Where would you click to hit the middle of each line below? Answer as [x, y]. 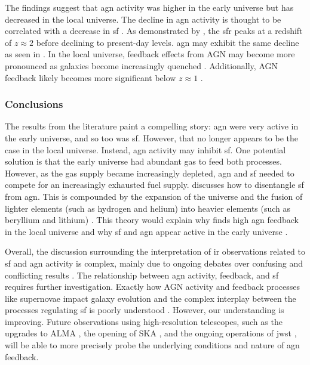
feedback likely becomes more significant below [90, 77]
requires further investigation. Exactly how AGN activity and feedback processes [152, 287]
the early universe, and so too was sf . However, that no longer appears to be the [151, 137]
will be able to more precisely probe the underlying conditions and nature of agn [152, 345]
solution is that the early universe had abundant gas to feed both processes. [143, 161]
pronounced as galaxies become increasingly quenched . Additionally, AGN [141, 65]
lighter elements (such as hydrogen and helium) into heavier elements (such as [148, 208]
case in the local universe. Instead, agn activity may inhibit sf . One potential [145, 149]
